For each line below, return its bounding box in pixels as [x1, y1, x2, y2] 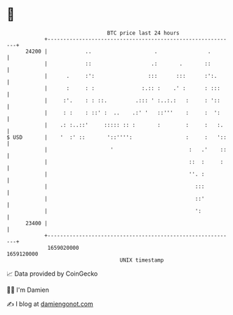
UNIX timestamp [119, 256, 164, 264]
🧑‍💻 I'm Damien [6, 286, 50, 294]
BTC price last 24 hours [107, 29, 180, 36]
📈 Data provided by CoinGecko [6, 269, 98, 278]
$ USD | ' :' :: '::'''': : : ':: [6, 133, 227, 141]
